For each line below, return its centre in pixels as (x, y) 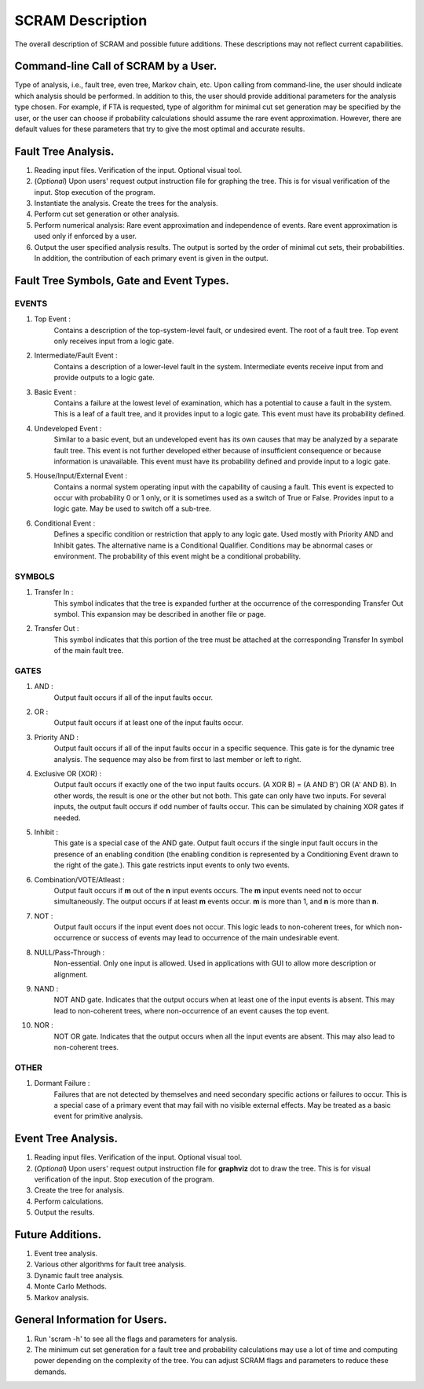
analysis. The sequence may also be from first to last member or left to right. (177, 759)
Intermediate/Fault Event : (76, 355)
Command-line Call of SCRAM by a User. (116, 66)
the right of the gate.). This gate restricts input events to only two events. (172, 865)
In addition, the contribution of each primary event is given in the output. (151, 258)
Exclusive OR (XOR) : (68, 773)
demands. (50, 1372)
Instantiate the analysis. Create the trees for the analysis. (126, 203)
